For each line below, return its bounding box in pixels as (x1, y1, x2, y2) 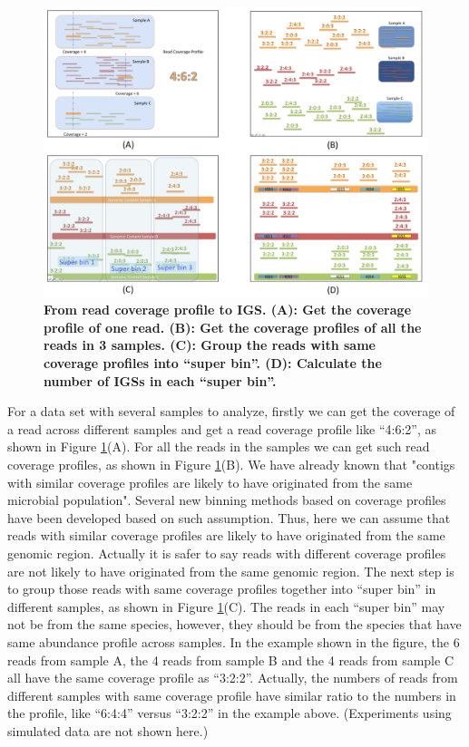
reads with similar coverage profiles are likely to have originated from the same (7, 526, 445, 545)
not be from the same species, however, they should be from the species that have (7, 615, 462, 634)
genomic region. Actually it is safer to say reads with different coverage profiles (7, 543, 446, 562)
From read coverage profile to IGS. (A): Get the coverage (44, 300, 412, 319)
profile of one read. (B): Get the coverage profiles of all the (44, 317, 422, 336)
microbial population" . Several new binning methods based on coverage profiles (7, 490, 446, 509)
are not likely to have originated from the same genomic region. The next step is (7, 561, 454, 580)
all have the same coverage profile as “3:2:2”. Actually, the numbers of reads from (7, 668, 458, 687)
